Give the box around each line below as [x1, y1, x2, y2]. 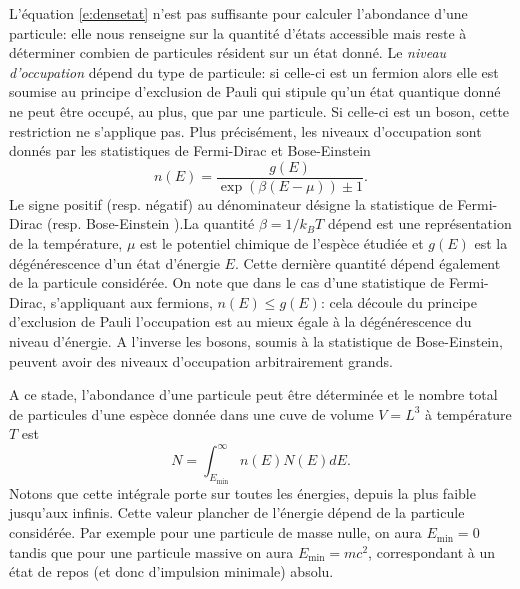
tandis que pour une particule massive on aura [9, 541, 294, 562]
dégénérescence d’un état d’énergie [9, 252, 220, 273]
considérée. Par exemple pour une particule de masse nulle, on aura [9, 522, 422, 543]
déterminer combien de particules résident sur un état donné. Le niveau [9, 42, 447, 63]
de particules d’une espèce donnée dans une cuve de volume [9, 403, 374, 424]
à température [425, 403, 512, 424]
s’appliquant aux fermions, [50, 291, 213, 312]
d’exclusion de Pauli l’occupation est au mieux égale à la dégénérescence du [9, 311, 472, 332]
